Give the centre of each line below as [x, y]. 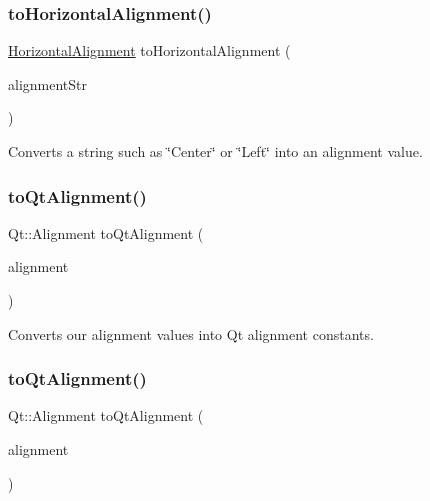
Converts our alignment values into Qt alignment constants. [191, 333]
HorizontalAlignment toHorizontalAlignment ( [149, 50]
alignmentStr [48, 83]
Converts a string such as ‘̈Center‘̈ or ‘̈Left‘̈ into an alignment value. [215, 151]
